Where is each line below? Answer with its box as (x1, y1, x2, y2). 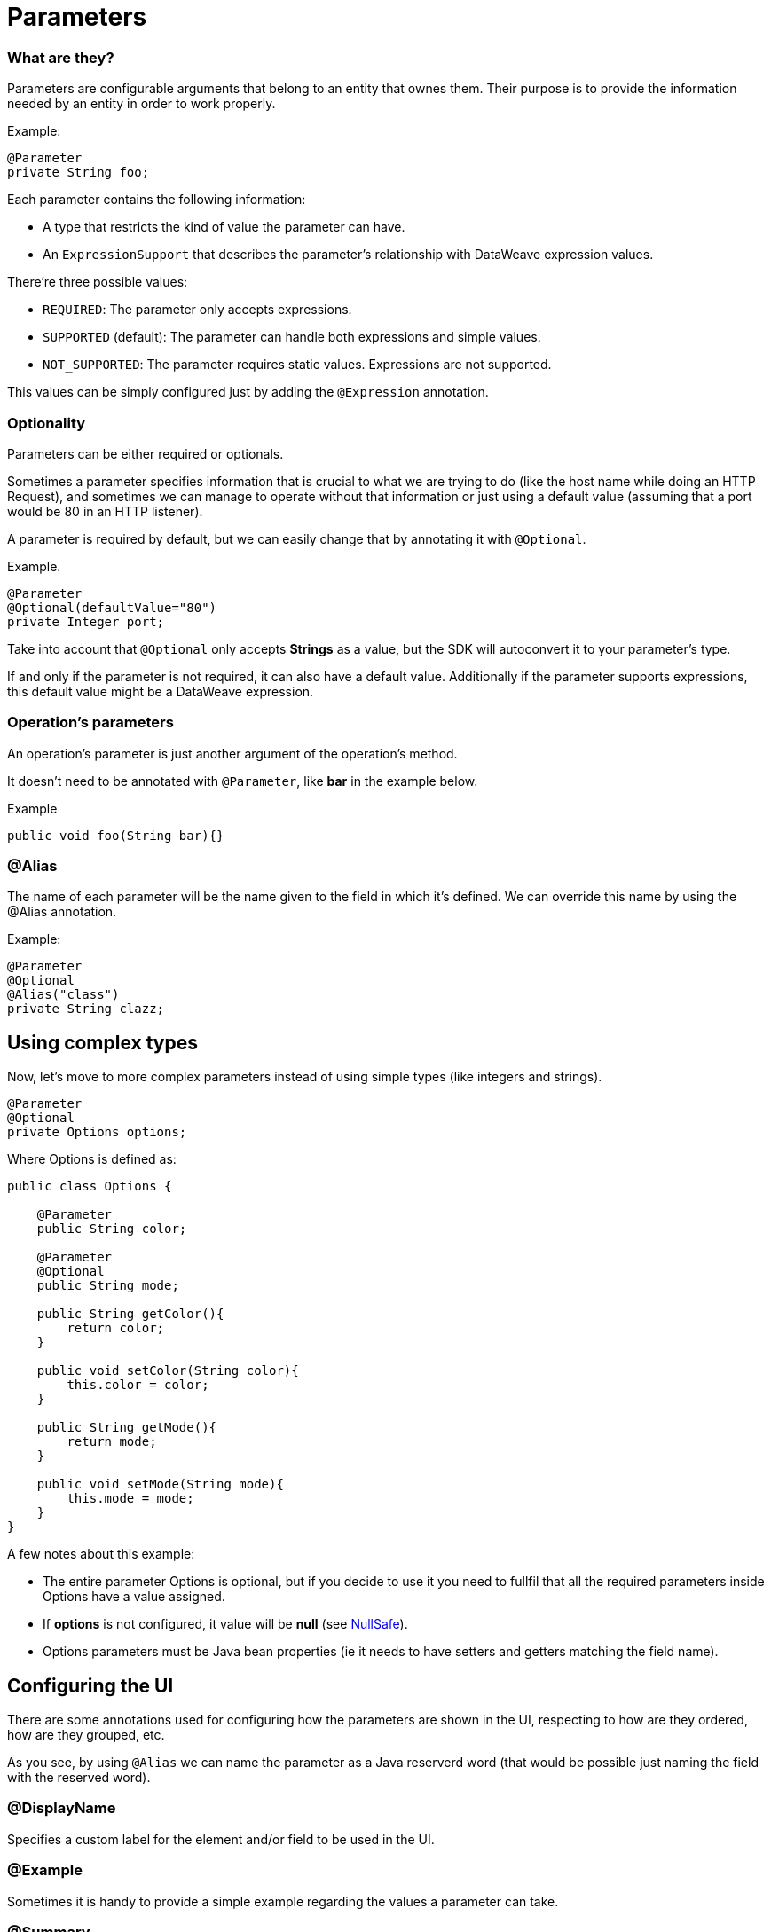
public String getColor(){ (36, 1307, 224, 1322)
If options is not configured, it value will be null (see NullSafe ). (43, 1616, 408, 1632)
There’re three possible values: (7, 274, 188, 290)
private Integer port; (7, 614, 165, 629)
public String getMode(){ (36, 1420, 217, 1435)
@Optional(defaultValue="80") (7, 600, 217, 615)
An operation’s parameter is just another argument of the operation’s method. (7, 745, 458, 761)
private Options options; (7, 1125, 187, 1140)
